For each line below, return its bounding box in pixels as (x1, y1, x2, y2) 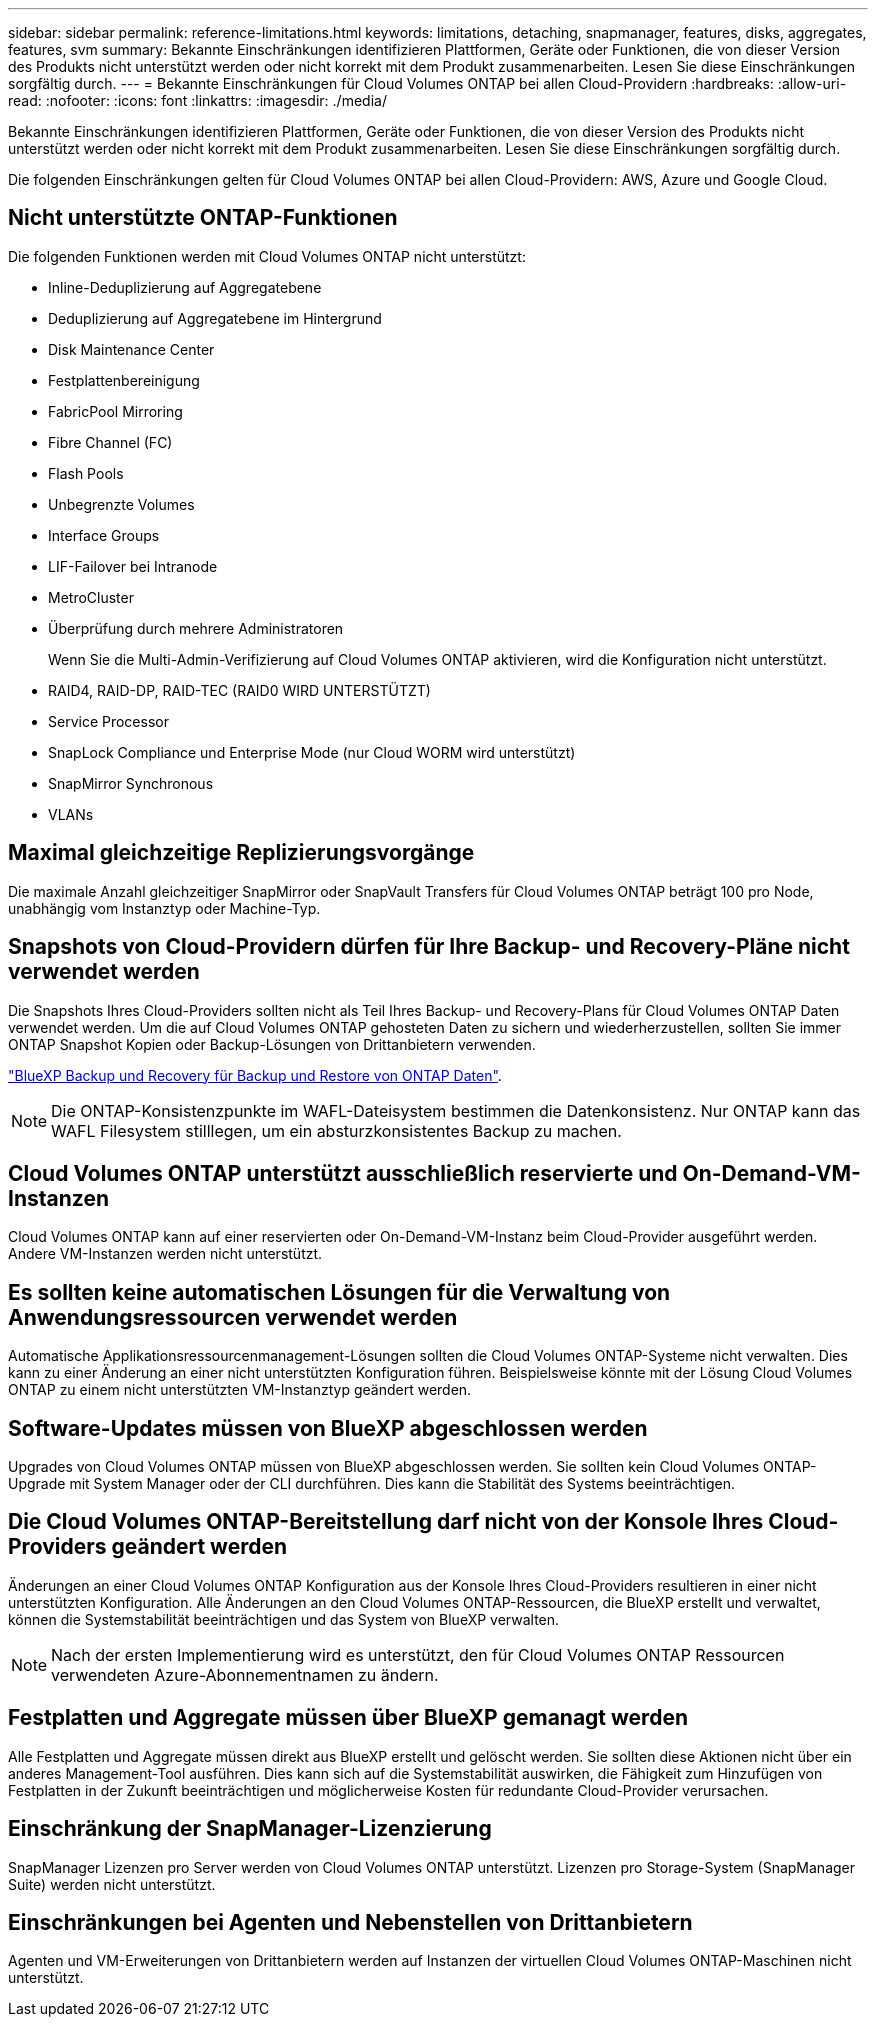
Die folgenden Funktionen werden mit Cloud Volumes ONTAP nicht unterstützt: (8, 247, 526, 265)
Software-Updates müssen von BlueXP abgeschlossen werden (8, 1415, 648, 1441)
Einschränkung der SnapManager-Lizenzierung (8, 1816, 492, 1842)
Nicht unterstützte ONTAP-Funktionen (8, 205, 398, 231)
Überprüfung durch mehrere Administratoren (48, 619, 344, 637)
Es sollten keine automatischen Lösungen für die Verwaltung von (8, 1279, 671, 1305)
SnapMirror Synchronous (48, 774, 214, 792)
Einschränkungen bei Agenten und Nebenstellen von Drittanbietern (8, 1910, 693, 1936)
